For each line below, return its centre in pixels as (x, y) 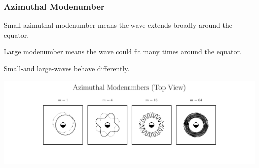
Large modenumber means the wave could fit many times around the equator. (123, 52)
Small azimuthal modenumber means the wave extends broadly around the (118, 25)
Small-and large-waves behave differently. (67, 68)
